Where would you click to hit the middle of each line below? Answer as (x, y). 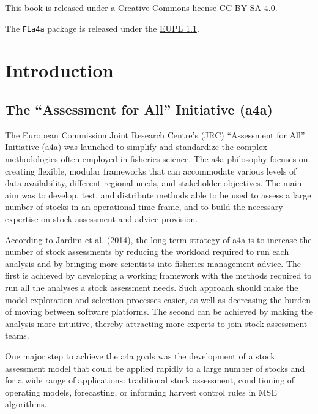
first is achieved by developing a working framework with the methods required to (158, 275)
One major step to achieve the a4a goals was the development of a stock (140, 356)
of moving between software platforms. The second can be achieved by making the (159, 311)
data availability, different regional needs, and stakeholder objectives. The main (153, 183)
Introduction (59, 70)
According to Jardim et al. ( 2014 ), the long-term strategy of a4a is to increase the (158, 239)
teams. (17, 335)
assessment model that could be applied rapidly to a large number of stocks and (155, 368)
